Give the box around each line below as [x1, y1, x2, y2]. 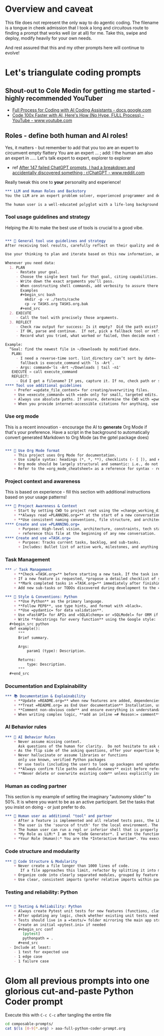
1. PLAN [9, 265, 25, 270]
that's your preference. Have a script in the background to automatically [5, 429, 150, 435]
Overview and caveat [5, 3, 93, 15]
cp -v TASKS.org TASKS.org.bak [24, 302, 89, 307]
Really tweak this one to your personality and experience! [5, 179, 121, 185]
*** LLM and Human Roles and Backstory [5, 188, 86, 194]
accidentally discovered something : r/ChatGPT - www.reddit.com [12, 170, 145, 176]
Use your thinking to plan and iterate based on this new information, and [5, 252, 163, 257]
